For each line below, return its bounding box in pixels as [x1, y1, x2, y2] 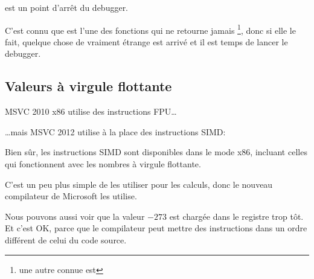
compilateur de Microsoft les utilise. [5, 190, 137, 202]
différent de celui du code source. [5, 233, 127, 246]
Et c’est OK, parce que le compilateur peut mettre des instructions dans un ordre [5, 222, 307, 234]
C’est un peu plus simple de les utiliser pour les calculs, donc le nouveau [5, 178, 273, 190]
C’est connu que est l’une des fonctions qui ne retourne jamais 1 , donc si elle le [5, 22, 296, 36]
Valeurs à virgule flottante [5, 77, 172, 95]
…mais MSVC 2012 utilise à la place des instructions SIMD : [5, 125, 226, 138]
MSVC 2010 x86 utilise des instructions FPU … [5, 105, 177, 118]
